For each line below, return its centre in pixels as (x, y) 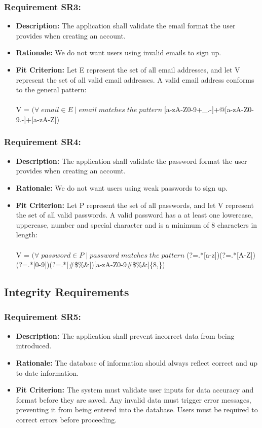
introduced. (34, 346)
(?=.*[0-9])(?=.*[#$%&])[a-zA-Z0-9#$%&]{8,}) (90, 264)
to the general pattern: (51, 90)
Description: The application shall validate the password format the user (132, 160)
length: (27, 235)
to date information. (47, 372)
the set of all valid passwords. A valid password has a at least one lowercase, (135, 215)
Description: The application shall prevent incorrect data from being (125, 335)
